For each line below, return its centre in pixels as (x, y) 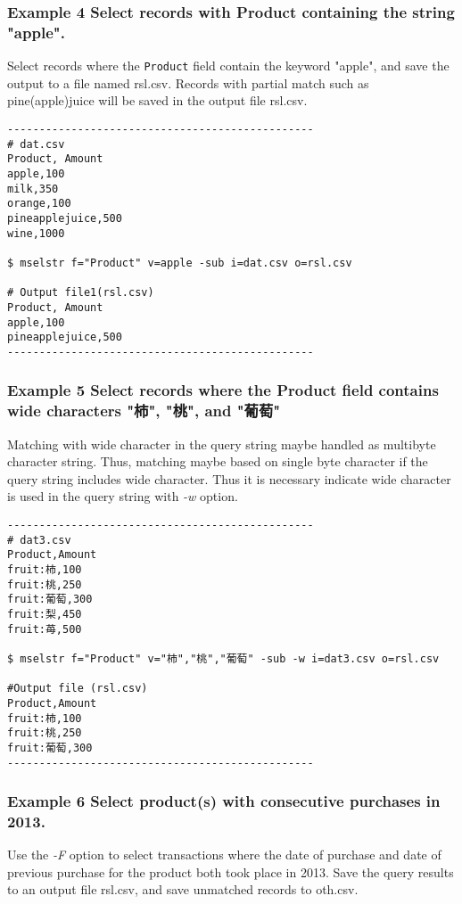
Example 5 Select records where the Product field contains (223, 390)
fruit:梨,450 (45, 614)
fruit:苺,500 (45, 629)
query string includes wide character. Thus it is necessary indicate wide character (229, 478)
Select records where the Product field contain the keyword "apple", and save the (228, 66)
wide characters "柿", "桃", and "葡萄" (144, 411)
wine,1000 (36, 233)
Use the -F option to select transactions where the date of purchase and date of (224, 855)
